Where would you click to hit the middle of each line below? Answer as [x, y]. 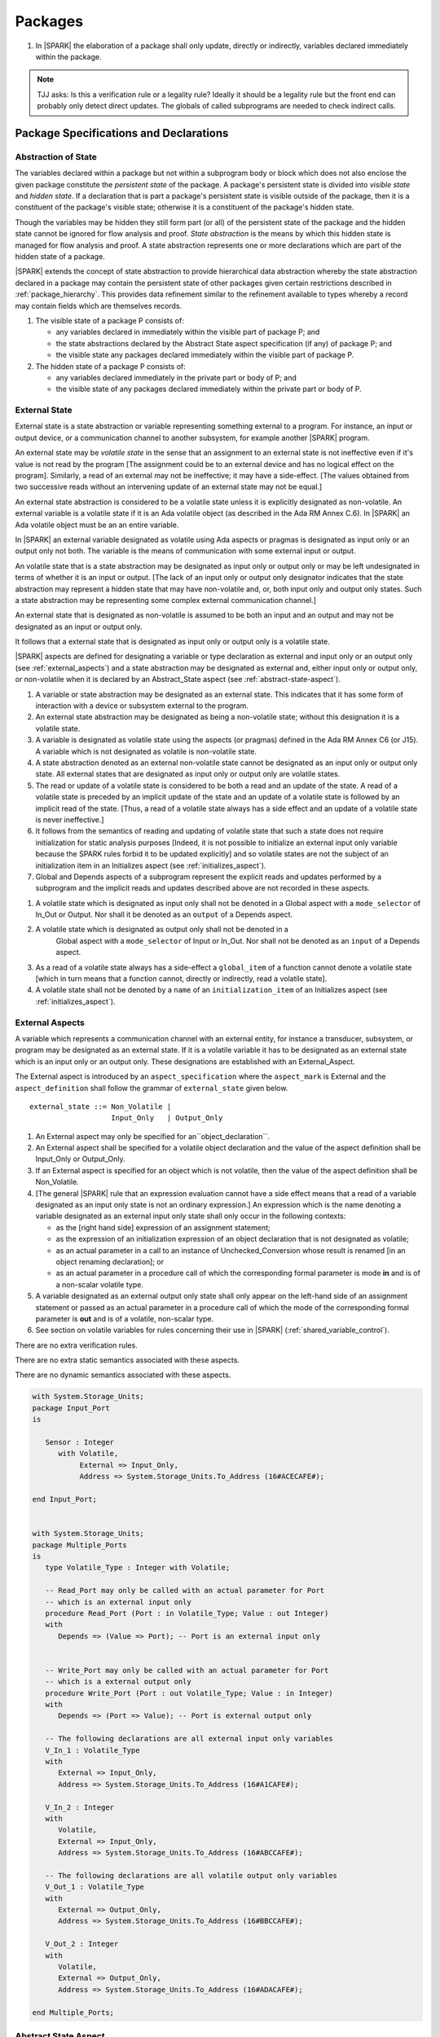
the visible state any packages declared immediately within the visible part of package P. [205, 355]
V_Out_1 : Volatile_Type [95, 1887]
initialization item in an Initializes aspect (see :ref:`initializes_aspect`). [151, 865]
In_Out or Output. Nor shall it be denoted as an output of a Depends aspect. [164, 915]
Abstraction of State [56, 156]
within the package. [68, 56]
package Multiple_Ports [80, 1545]
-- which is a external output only [118, 1682]
